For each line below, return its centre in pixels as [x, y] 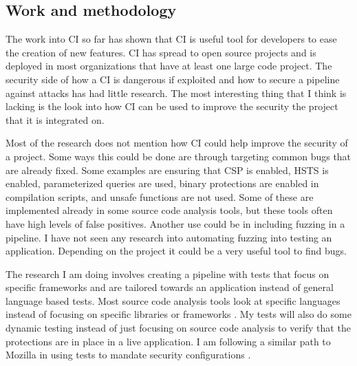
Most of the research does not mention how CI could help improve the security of [177, 143]
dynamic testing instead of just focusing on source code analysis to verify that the [178, 328]
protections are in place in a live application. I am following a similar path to [168, 341]
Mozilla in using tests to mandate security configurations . [128, 355]
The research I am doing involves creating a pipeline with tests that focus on [167, 273]
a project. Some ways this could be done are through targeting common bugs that [178, 156]
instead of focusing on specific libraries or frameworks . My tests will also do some [178, 314]
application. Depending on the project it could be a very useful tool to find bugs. [176, 251]
